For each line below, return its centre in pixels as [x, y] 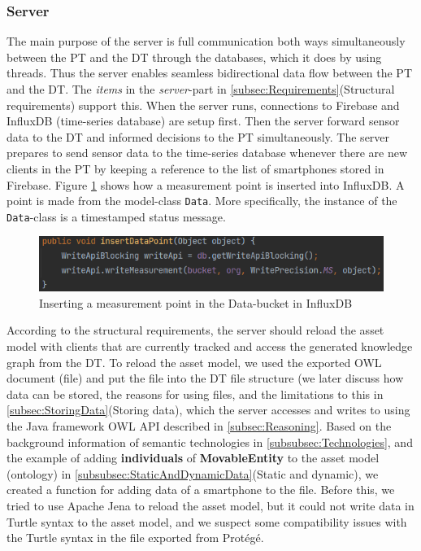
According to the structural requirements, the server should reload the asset [195, 330]
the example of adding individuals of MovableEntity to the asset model [193, 458]
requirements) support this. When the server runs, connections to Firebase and [203, 105]
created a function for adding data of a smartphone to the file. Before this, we [201, 490]
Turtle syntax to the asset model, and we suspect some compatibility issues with [207, 521]
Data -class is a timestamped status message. [116, 216]
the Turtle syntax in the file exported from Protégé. [135, 538]
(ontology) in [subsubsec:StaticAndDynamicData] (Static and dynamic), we [193, 473]
